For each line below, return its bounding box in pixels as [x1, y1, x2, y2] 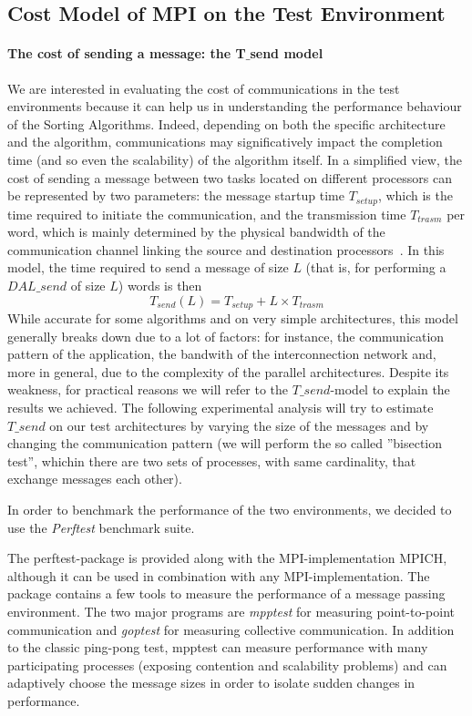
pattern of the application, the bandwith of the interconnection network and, [7, 344, 436, 363]
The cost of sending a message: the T [7, 44, 246, 63]
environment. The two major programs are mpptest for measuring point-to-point [7, 601, 456, 620]
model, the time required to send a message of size [7, 258, 289, 277]
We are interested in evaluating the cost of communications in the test [7, 78, 400, 97]
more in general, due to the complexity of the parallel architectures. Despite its [7, 362, 449, 381]
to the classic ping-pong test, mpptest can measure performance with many [7, 638, 428, 657]
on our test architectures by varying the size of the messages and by [49, 415, 429, 435]
